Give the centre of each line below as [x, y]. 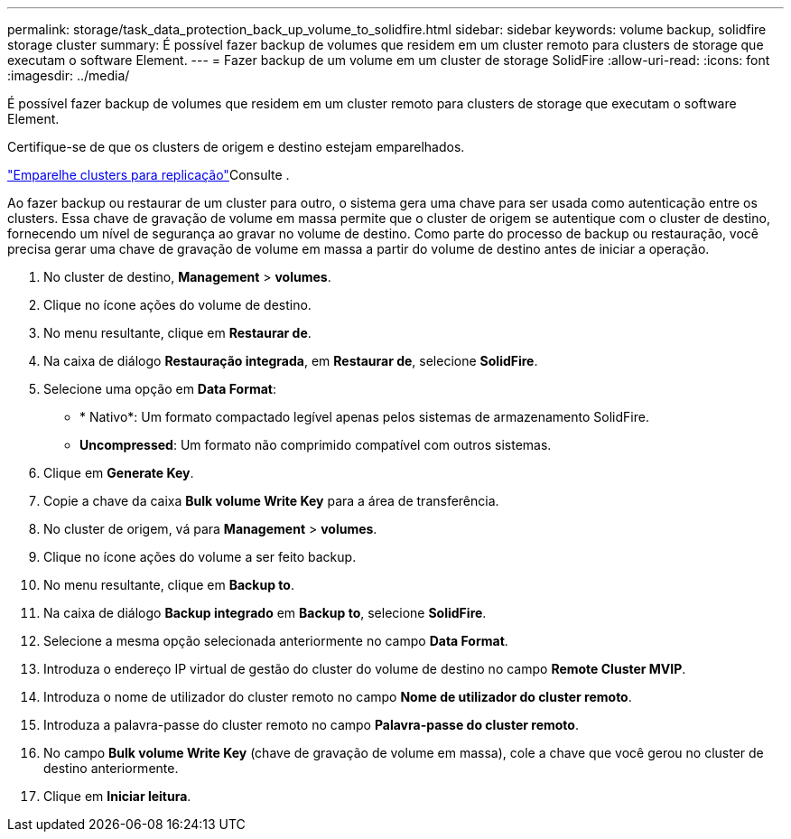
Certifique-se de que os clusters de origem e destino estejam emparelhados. [236, 147]
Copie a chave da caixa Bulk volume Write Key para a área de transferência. [271, 501]
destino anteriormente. [111, 768]
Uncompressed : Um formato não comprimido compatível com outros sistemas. [316, 445]
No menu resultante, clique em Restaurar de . [177, 333]
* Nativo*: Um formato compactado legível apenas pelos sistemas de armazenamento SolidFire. [364, 417]
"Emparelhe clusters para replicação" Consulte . [149, 175]
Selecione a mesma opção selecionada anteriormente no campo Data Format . [276, 641]
